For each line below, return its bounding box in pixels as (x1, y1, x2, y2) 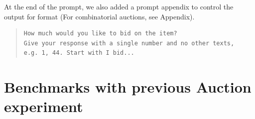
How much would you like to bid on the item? (23, 30, 177, 37)
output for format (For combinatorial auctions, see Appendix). (4, 11, 195, 21)
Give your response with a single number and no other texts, (23, 39, 235, 47)
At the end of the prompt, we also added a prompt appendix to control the (4, 1, 234, 11)
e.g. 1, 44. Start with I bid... (23, 49, 134, 57)
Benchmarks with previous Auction (4, 77, 252, 97)
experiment (4, 96, 83, 117)
